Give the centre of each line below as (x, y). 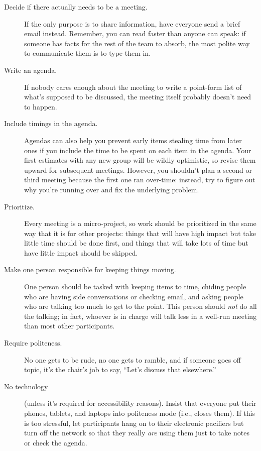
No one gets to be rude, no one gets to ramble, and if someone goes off (133, 359)
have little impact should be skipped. (81, 252)
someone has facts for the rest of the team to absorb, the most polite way (137, 43)
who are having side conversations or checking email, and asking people (134, 296)
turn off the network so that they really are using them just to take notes (137, 433)
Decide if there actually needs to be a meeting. (76, 7)
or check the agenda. (56, 442)
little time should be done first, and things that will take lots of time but (136, 243)
